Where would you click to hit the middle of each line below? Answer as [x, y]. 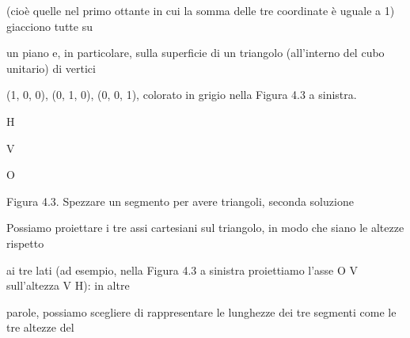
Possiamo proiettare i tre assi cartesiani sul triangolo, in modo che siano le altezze [205, 228]
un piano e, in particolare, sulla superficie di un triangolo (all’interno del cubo [196, 53]
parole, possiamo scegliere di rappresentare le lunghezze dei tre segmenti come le [201, 311]
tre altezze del [40, 327]
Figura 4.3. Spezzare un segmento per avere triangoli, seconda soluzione [180, 201]
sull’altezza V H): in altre [68, 285]
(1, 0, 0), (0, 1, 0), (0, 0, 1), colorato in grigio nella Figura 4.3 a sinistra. [182, 95]
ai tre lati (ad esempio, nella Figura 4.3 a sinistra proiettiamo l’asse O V [182, 270]
